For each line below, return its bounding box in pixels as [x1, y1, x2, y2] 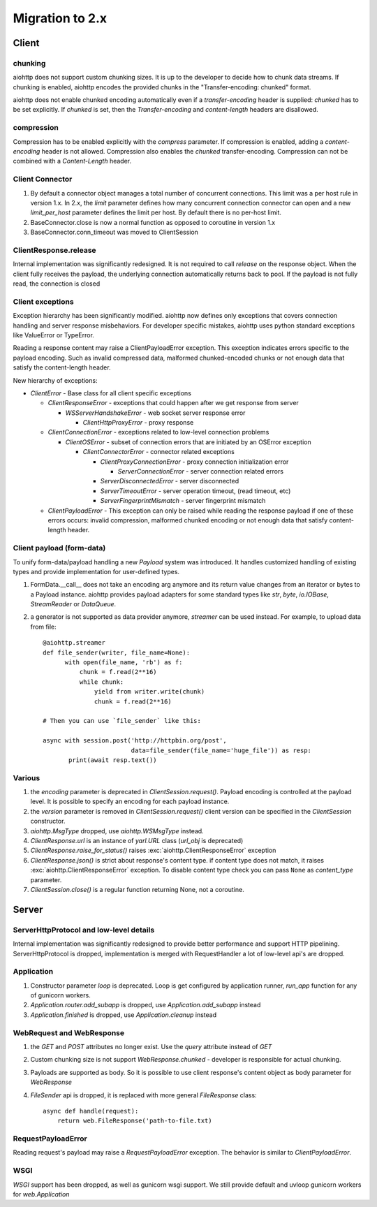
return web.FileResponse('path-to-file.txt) [57, 1117, 212, 1125]
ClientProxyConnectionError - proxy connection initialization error [100, 458, 289, 466]
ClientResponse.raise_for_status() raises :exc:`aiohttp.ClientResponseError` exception [30, 846, 276, 855]
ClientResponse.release [13, 245, 97, 255]
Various [13, 773, 40, 782]
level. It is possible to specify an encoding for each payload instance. [30, 797, 230, 806]
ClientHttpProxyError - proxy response [82, 418, 194, 427]
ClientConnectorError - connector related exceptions [82, 448, 235, 456]
